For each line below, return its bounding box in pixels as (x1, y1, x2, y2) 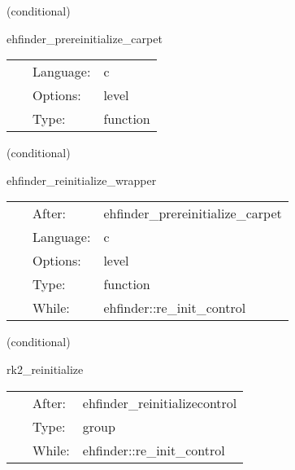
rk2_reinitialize (7, 360, 84, 377)
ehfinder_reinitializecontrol (82, 393, 237, 412)
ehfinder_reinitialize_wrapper (7, 171, 157, 188)
